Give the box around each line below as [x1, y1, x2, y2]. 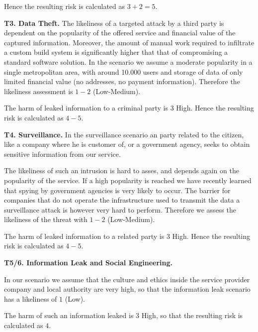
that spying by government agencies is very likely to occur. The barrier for [4, 185, 231, 195]
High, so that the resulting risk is [141, 310, 243, 321]
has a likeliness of [4, 293, 57, 304]
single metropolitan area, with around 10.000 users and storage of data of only [4, 66, 243, 77]
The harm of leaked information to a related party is [4, 230, 165, 241]
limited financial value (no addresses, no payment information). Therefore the [4, 76, 240, 87]
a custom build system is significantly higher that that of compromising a [4, 47, 228, 57]
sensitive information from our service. [4, 148, 121, 159]
